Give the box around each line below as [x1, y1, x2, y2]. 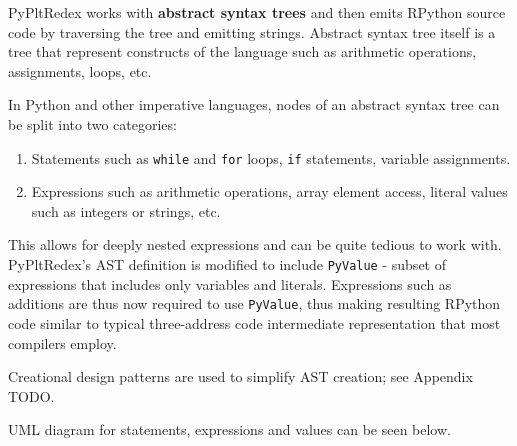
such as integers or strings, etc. [31, 200, 221, 221]
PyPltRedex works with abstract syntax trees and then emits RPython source [8, 2, 506, 22]
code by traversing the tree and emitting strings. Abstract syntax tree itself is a [8, 21, 496, 42]
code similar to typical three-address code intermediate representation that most [8, 312, 501, 333]
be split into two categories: [8, 113, 177, 134]
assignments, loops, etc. [8, 60, 152, 81]
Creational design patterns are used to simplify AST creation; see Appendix [8, 366, 473, 387]
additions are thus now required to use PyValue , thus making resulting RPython [8, 293, 501, 314]
